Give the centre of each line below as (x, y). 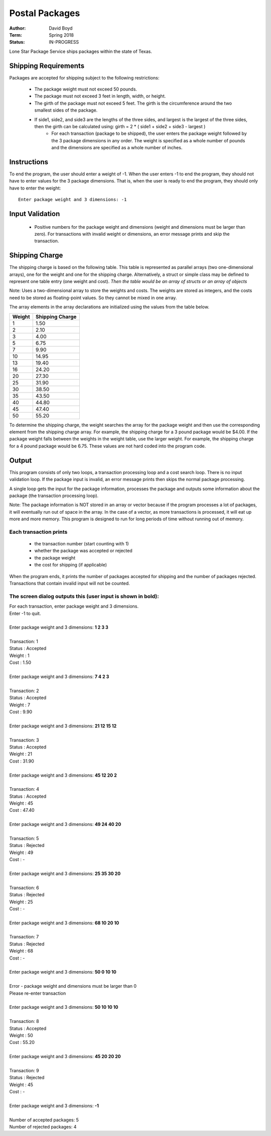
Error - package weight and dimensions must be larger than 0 (73, 986)
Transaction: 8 (24, 1021)
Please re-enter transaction (38, 993)
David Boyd (61, 28)
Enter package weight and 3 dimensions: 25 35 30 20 (65, 873)
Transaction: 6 (24, 888)
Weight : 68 (21, 951)
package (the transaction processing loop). (54, 496)
